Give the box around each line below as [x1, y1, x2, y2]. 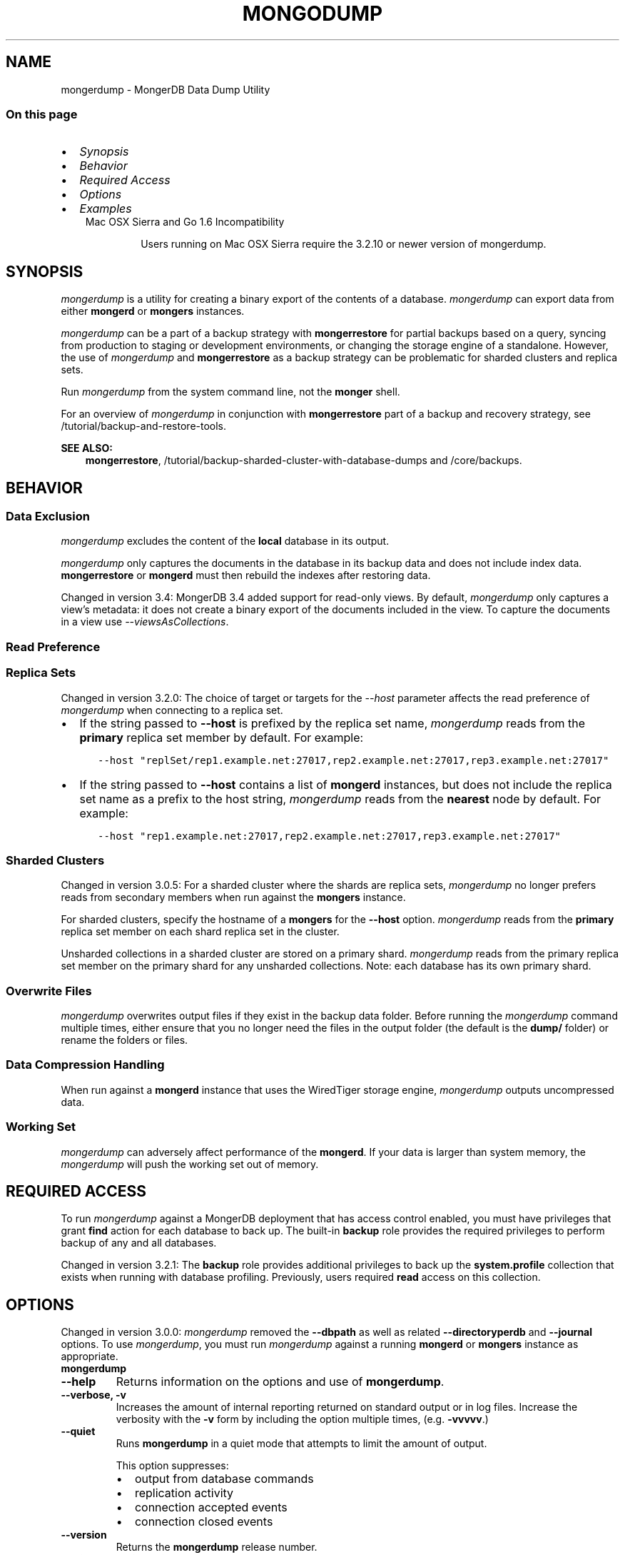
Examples [79, 201, 132, 216]
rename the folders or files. [61, 1034, 188, 1047]
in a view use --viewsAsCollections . [61, 615, 229, 628]
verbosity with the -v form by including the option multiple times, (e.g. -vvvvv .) [116, 1413, 489, 1426]
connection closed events [134, 1514, 273, 1529]
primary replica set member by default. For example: [79, 730, 364, 745]
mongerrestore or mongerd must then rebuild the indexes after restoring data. [61, 569, 431, 582]
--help [61, 1374, 96, 1389]
